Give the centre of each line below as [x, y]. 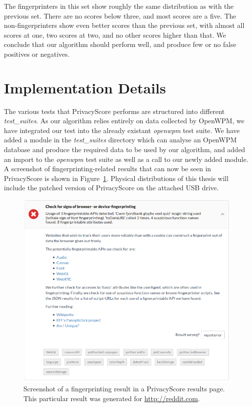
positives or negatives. [37, 54]
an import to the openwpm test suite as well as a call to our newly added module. [126, 159]
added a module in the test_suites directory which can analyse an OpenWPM [120, 140]
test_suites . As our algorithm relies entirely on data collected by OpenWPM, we [124, 121]
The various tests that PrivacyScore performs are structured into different [115, 111]
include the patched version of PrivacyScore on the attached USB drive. [111, 188]
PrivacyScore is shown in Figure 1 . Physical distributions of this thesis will [116, 178]
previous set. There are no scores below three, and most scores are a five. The [120, 15]
